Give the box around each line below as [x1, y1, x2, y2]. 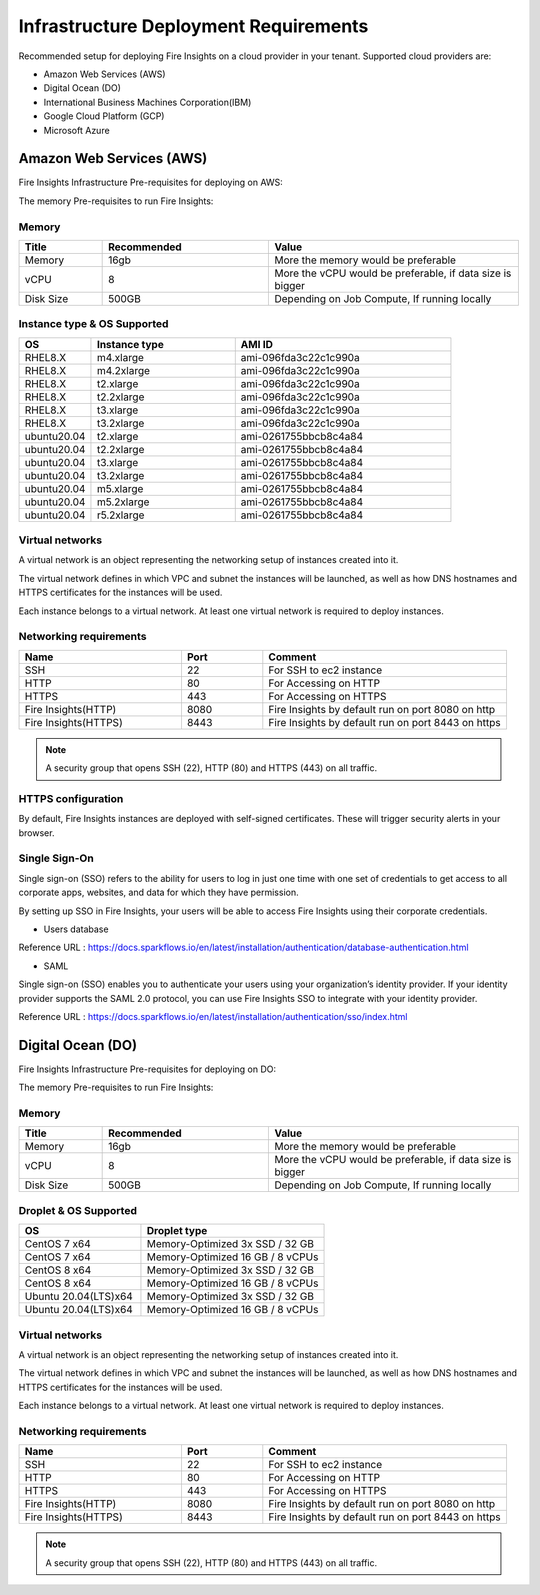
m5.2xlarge [96, 495, 150, 509]
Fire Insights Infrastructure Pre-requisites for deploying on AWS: [18, 176, 284, 189]
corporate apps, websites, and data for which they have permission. [18, 886, 299, 899]
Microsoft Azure [43, 124, 110, 136]
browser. [18, 826, 55, 839]
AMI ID [240, 337, 274, 351]
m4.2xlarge [96, 363, 150, 377]
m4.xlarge [96, 350, 145, 364]
